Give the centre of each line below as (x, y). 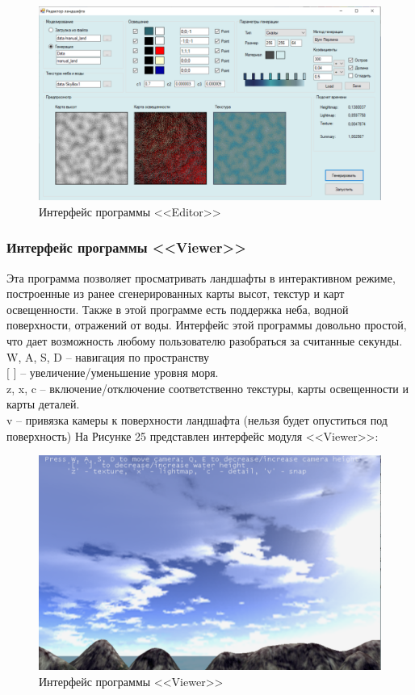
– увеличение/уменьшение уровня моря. (119, 373)
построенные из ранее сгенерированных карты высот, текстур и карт (176, 293)
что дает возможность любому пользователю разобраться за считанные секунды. (205, 340)
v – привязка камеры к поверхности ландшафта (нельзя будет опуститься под (197, 419)
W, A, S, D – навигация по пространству (108, 356)
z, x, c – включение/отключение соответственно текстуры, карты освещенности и (208, 388)
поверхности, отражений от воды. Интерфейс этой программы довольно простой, (207, 325)
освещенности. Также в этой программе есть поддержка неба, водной (178, 309)
